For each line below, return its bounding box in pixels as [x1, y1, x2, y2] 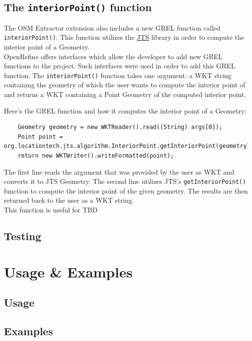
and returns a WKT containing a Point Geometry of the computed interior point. [4, 89, 246, 99]
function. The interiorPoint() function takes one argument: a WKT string [4, 70, 232, 80]
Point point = [17, 133, 63, 140]
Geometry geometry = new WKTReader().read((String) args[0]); [17, 124, 223, 131]
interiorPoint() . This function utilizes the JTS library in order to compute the [4, 32, 245, 42]
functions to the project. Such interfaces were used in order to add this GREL [4, 61, 236, 71]
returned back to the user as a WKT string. [4, 195, 134, 205]
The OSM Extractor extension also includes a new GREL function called [4, 22, 220, 32]
